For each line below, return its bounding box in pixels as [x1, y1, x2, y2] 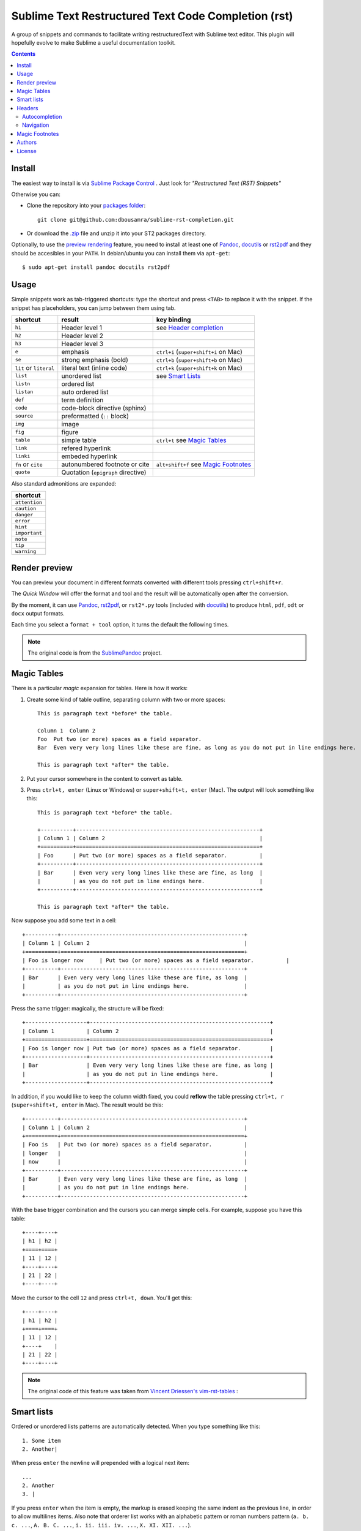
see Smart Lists [156, 371, 201, 380]
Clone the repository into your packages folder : [26, 202, 146, 209]
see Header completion [156, 323, 224, 332]
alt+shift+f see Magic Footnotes [156, 460, 252, 468]
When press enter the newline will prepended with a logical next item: [11, 1459, 189, 1467]
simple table [61, 435, 97, 444]
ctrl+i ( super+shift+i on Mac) [156, 347, 242, 356]
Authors [16, 138, 37, 146]
